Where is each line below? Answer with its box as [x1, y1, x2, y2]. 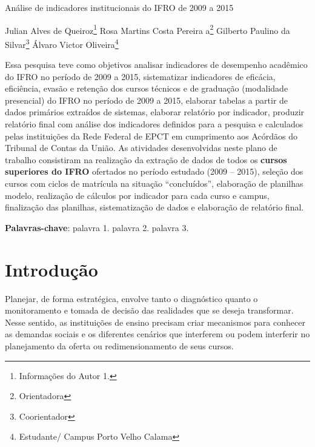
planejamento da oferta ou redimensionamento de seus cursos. [5, 339, 234, 352]
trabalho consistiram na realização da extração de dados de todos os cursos [5, 153, 287, 166]
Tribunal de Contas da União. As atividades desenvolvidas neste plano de [5, 141, 277, 154]
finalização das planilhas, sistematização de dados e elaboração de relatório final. [5, 201, 304, 213]
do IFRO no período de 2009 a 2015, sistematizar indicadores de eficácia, [5, 70, 276, 82]
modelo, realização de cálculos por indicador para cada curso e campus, [5, 189, 270, 201]
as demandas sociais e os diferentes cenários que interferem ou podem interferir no [5, 328, 310, 340]
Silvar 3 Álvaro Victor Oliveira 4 [5, 36, 119, 50]
